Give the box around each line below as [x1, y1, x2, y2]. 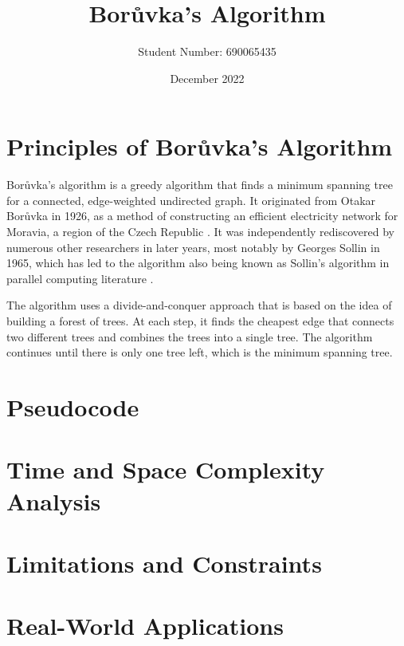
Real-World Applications [6, 609, 284, 642]
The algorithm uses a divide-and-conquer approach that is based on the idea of [6, 297, 392, 313]
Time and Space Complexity [6, 453, 325, 486]
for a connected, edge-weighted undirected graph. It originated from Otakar [6, 191, 376, 208]
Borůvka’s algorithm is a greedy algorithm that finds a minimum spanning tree [6, 176, 393, 193]
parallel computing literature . [6, 270, 154, 286]
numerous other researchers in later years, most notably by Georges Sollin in [6, 238, 380, 255]
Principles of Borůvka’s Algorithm [6, 130, 393, 163]
